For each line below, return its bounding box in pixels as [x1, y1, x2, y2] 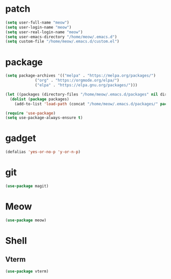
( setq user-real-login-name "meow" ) [5, 29, 83, 35]
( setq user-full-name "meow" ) [5, 20, 70, 25]
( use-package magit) [5, 183, 49, 189]
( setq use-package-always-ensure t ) [5, 115, 83, 121]
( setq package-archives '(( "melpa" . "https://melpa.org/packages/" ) [5, 73, 156, 78]
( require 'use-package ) [5, 110, 56, 115]
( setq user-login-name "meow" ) [5, 25, 72, 30]
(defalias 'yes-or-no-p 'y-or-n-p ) [5, 149, 81, 155]
